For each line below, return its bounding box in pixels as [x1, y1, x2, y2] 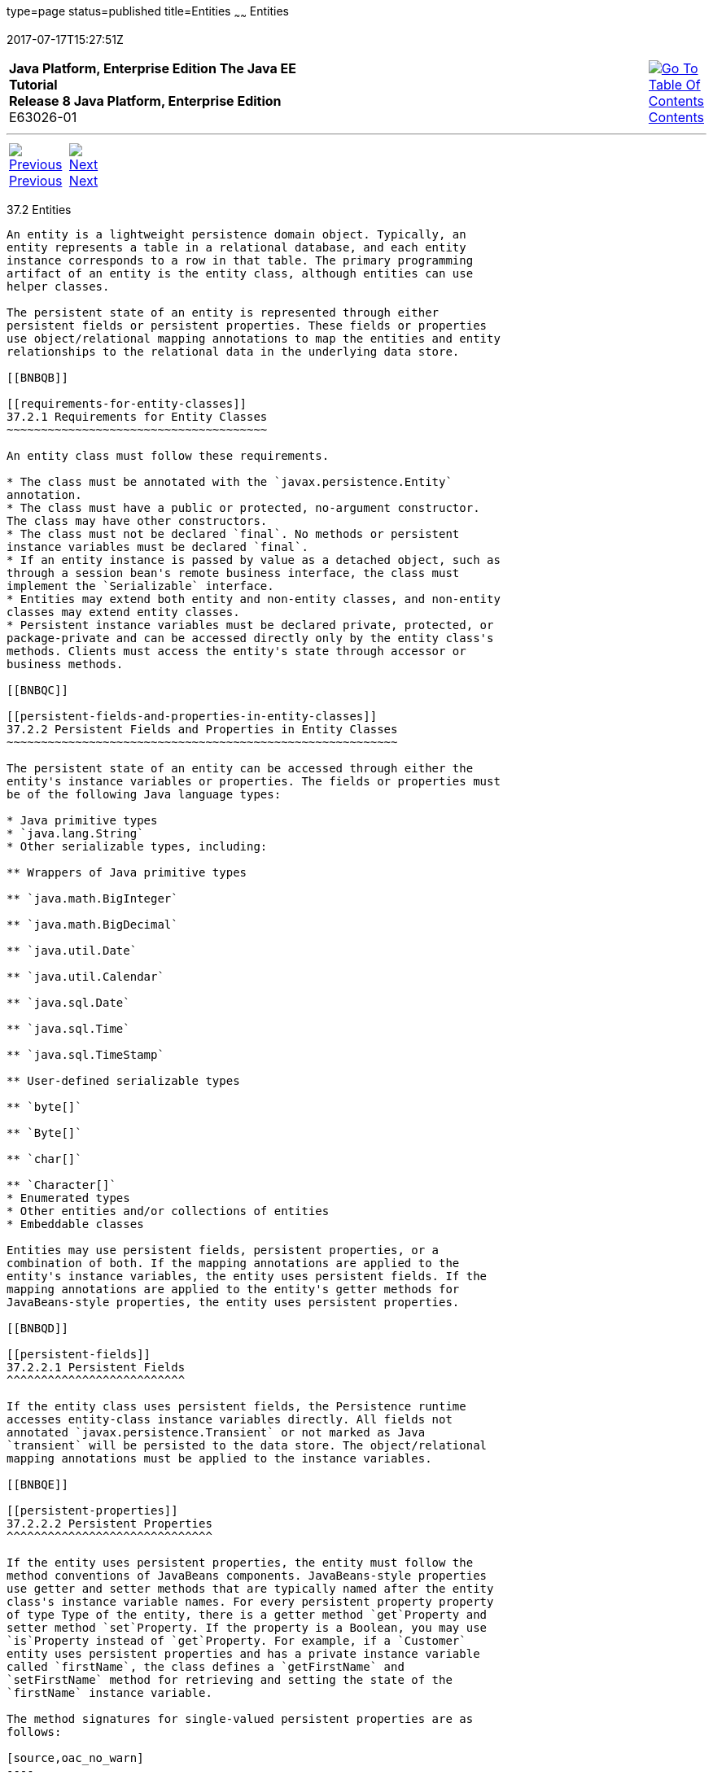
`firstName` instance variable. [7, 1685, 212, 1699]
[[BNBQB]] [7, 370, 68, 384]
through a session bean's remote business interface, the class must [7, 566, 460, 579]
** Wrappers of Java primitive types [7, 865, 247, 879]
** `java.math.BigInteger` [7, 891, 178, 905]
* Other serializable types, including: [7, 839, 268, 853]
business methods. [7, 657, 124, 671]
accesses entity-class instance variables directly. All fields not [7, 1412, 453, 1426]
